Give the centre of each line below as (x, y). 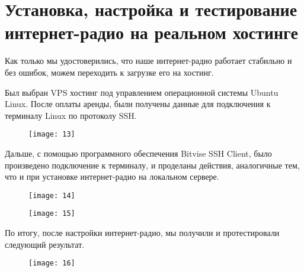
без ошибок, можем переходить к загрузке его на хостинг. (109, 72)
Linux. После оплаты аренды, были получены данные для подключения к (138, 104)
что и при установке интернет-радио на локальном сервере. (112, 177)
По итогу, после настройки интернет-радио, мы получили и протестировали (142, 233)
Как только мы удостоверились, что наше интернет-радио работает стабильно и (148, 61)
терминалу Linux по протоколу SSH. (71, 115)
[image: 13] (52, 135)
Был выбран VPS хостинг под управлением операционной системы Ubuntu (142, 92)
